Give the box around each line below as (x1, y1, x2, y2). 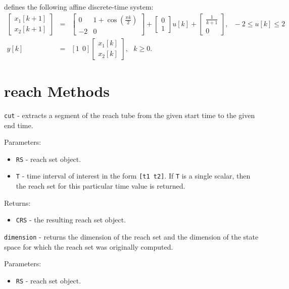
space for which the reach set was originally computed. (4, 241, 173, 252)
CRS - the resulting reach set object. (16, 214, 126, 225)
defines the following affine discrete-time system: (4, 2, 154, 12)
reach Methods (4, 80, 110, 101)
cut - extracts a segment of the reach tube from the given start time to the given (4, 109, 255, 120)
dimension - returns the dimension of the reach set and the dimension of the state (4, 231, 259, 242)
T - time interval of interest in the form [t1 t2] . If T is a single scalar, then (16, 170, 251, 181)
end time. (4, 120, 33, 130)
